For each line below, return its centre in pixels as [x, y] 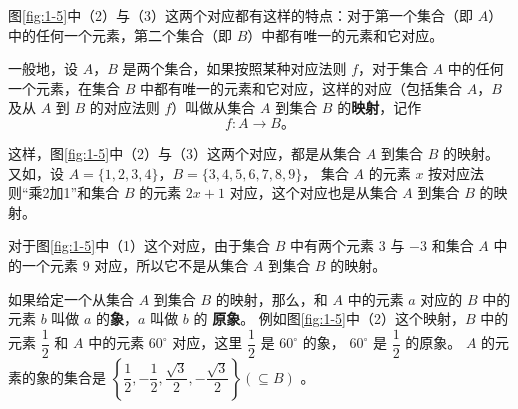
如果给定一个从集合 [71, 298]
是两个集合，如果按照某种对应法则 [234, 68]
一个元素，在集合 [64, 87]
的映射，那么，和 [271, 298]
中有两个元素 [332, 245]
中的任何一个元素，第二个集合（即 [120, 34]
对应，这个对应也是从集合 [313, 192]
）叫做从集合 [213, 107]
